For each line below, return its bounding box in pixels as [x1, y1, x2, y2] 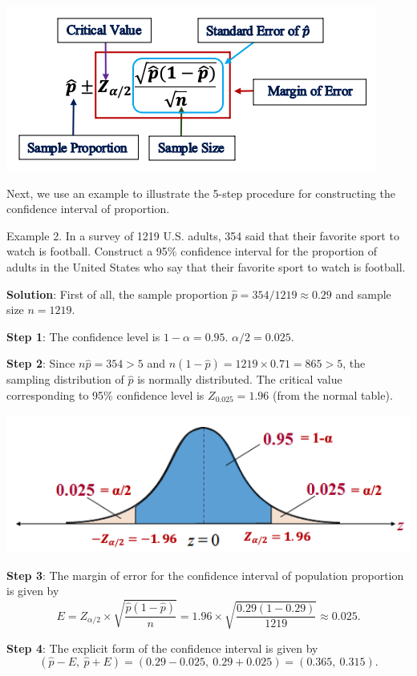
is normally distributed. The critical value [137, 371, 342, 388]
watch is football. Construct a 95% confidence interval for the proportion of [6, 243, 377, 260]
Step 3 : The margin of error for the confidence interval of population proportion [6, 566, 404, 583]
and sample [335, 285, 391, 302]
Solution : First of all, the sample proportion [6, 285, 229, 302]
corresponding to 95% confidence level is [6, 386, 204, 403]
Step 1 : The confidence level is [6, 328, 160, 344]
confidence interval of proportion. [6, 200, 170, 217]
